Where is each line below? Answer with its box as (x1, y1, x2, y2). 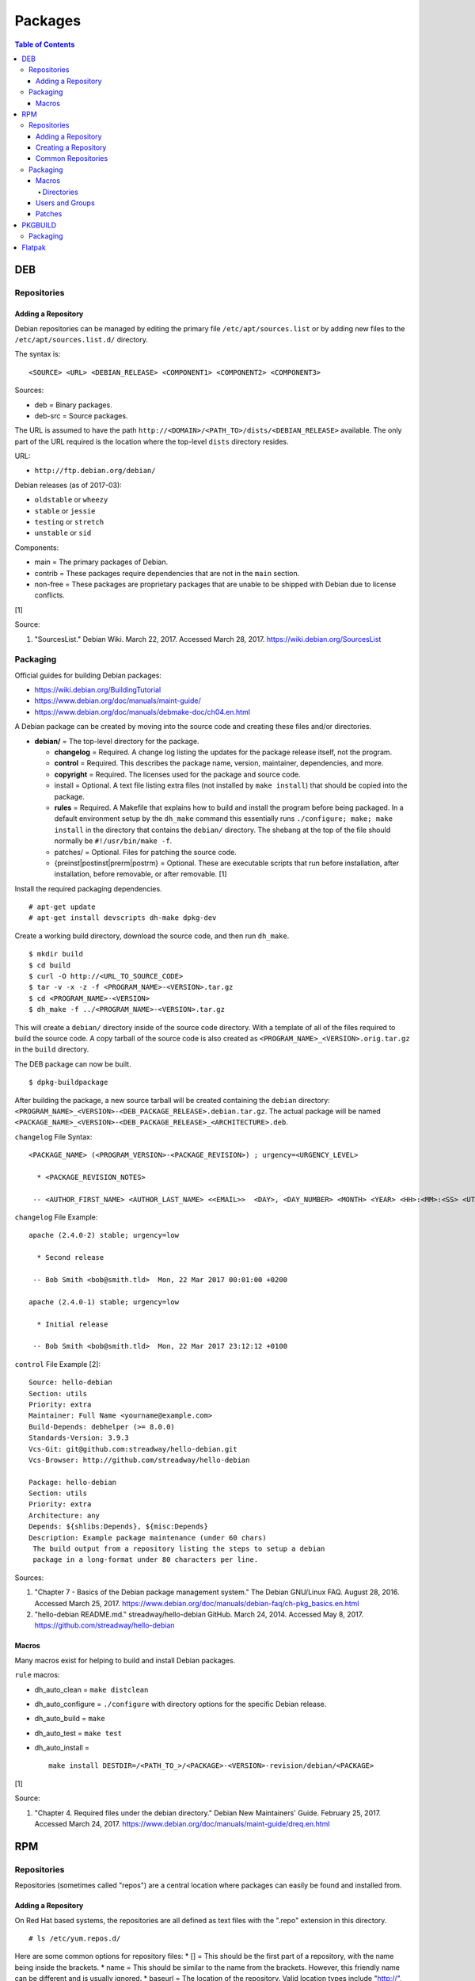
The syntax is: (14, 349, 61, 359)
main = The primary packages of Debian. (34, 557, 169, 567)
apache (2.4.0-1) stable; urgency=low (28, 1297, 180, 1307)
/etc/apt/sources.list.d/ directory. (14, 334, 149, 344)
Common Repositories (36, 154, 108, 163)
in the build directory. (14, 1044, 89, 1054)
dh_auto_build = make (34, 1714, 106, 1723)
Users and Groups (36, 198, 95, 208)
